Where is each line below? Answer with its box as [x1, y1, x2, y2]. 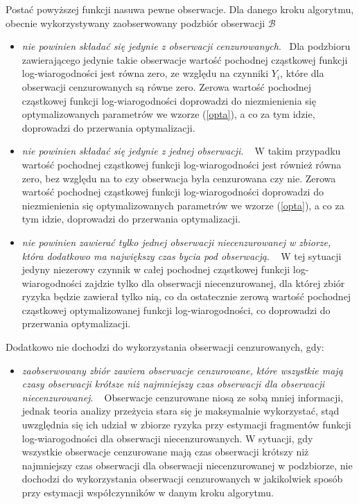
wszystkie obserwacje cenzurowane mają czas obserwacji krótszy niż [21, 444, 309, 459]
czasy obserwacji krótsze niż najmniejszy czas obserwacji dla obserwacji [21, 376, 325, 391]
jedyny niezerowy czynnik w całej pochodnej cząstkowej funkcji [21, 262, 290, 277]
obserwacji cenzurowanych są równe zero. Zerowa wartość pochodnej [21, 79, 312, 94]
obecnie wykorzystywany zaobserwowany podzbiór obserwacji [6, 15, 265, 30]
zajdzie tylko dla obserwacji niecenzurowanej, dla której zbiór [85, 275, 345, 290]
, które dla [280, 66, 324, 80]
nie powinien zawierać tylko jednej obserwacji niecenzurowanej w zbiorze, [21, 234, 331, 249]
